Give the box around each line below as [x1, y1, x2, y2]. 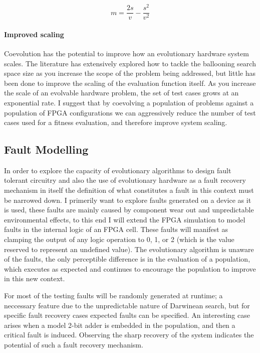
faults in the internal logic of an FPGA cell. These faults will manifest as [4, 224, 228, 234]
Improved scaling [4, 29, 64, 39]
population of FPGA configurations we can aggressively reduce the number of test [4, 107, 256, 117]
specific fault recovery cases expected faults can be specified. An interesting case [4, 310, 250, 320]
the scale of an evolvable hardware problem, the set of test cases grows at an [4, 87, 239, 98]
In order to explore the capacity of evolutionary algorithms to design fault [4, 165, 231, 175]
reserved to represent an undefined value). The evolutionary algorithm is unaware [4, 244, 254, 254]
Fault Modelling [4, 142, 89, 157]
